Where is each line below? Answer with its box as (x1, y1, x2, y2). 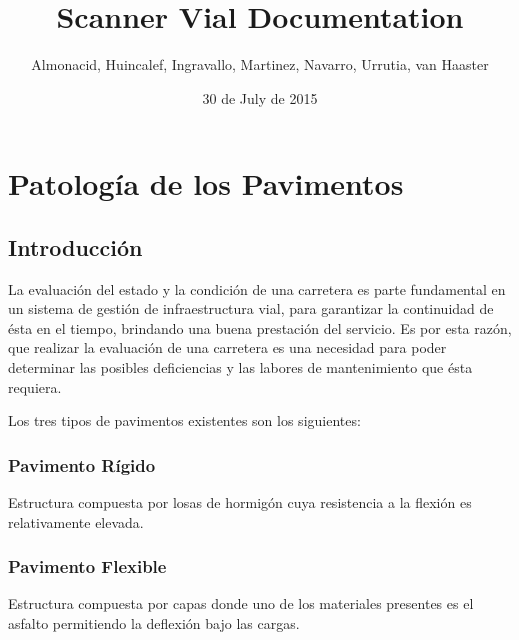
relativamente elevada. (8, 511, 144, 532)
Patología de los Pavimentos (8, 163, 404, 204)
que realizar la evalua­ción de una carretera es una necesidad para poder (8, 337, 447, 358)
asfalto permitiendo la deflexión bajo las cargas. (8, 613, 300, 634)
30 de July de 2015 (202, 87, 318, 108)
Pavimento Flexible (8, 554, 167, 579)
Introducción (8, 231, 143, 262)
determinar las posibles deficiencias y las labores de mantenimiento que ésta (8, 357, 473, 378)
